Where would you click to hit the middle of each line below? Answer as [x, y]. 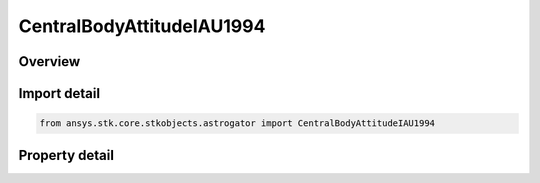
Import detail [59, 93]
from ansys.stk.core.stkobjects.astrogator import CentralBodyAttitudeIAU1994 [237, 123]
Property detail [66, 155]
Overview [49, 61]
